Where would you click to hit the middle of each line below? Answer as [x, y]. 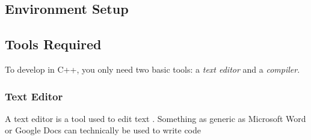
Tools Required [53, 44]
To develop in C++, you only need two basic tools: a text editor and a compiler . [152, 69]
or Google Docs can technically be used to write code [103, 130]
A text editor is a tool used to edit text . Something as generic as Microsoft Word [155, 118]
